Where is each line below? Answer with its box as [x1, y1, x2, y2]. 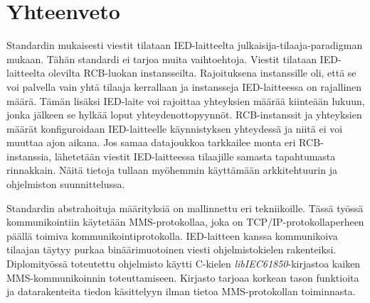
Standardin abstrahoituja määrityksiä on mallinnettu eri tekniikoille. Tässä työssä [6, 200, 364, 215]
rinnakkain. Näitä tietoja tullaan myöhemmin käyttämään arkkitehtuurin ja [6, 162, 337, 177]
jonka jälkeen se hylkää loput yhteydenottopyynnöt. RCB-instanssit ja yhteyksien [6, 107, 362, 122]
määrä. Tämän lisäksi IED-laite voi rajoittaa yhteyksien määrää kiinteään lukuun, [6, 93, 365, 108]
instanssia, [6, 148, 52, 163]
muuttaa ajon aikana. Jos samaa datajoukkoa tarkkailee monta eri [6, 135, 296, 150]
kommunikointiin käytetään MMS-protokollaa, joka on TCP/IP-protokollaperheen [6, 214, 364, 229]
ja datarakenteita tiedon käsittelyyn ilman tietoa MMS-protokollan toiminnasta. [6, 284, 356, 299]
